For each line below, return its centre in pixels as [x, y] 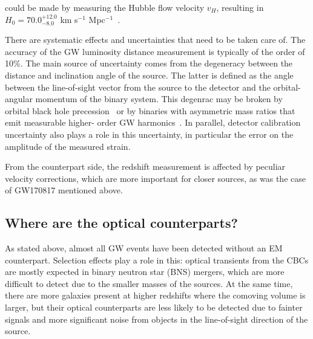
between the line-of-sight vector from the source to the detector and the [138, 87]
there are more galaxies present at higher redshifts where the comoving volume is [155, 295]
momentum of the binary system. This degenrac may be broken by [159, 99]
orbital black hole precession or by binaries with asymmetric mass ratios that [150, 110]
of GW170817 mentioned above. [64, 190]
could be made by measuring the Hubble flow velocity [105, 7]
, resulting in [240, 7]
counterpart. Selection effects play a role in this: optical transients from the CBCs [157, 260]
